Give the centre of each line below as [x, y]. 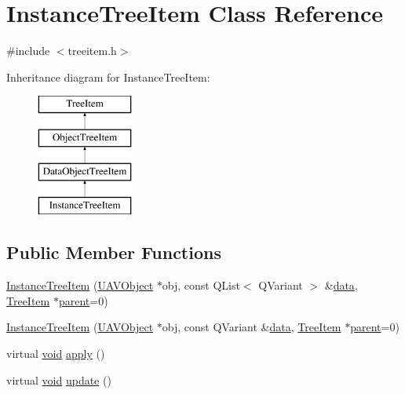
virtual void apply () [56, 354]
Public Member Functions [114, 252]
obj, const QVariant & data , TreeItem [252, 327]
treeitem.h [92, 51]
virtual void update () [59, 379]
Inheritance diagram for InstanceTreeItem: [108, 77]
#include [28, 51]
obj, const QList [201, 285]
